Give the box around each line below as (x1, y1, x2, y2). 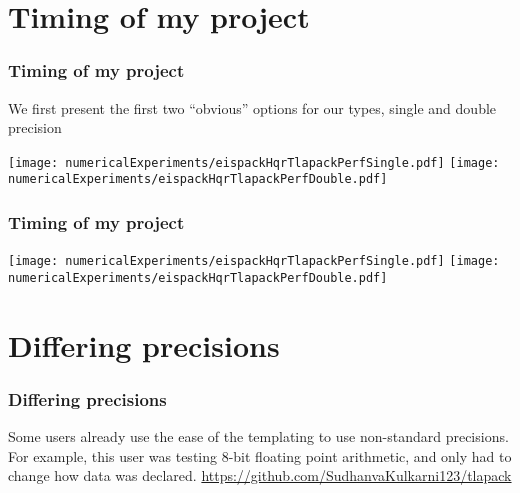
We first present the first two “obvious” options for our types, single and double (8, 97, 497, 118)
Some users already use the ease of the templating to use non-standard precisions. (8, 426, 509, 447)
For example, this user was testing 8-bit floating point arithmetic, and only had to (8, 445, 512, 466)
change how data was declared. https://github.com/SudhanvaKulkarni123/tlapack (8, 465, 512, 486)
